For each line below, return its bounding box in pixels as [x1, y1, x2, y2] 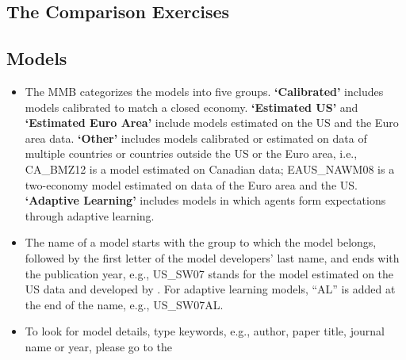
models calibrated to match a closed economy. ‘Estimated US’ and [25, 98, 358, 115]
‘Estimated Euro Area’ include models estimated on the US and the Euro [25, 114, 399, 131]
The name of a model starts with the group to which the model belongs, [25, 234, 377, 251]
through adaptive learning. [25, 207, 155, 224]
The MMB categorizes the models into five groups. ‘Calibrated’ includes [25, 82, 384, 99]
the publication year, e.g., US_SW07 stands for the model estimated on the [25, 265, 394, 281]
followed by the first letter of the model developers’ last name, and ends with [25, 249, 400, 266]
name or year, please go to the [25, 338, 173, 354]
